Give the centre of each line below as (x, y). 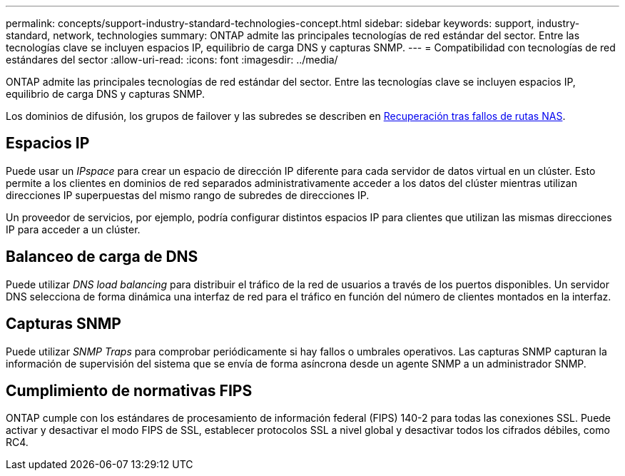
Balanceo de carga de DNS (102, 257)
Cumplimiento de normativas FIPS (129, 390)
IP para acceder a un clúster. (73, 229)
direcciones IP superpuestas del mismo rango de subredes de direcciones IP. (188, 195)
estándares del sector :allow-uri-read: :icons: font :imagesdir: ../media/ (172, 60)
